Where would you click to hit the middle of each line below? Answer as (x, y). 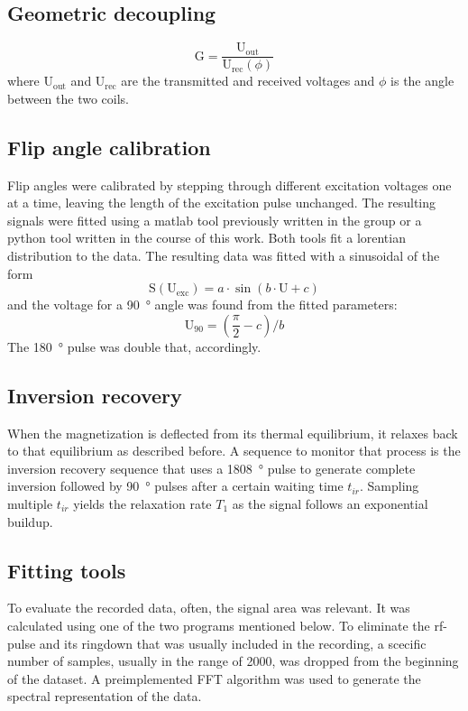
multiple (30, 503)
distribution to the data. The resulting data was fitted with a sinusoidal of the (224, 256)
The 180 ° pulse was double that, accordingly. (134, 346)
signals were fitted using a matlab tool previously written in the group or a (215, 220)
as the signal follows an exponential (330, 503)
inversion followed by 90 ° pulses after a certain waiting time (175, 486)
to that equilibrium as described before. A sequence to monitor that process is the (234, 451)
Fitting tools (67, 570)
